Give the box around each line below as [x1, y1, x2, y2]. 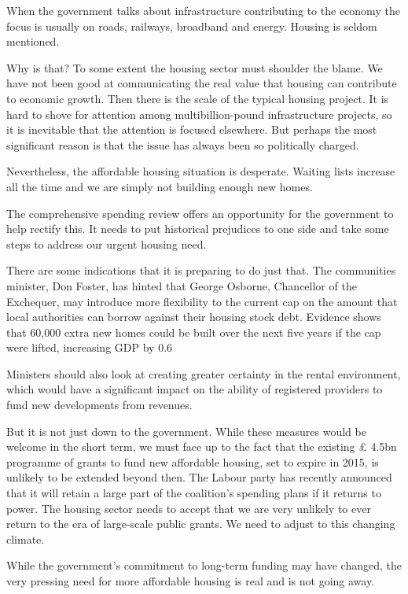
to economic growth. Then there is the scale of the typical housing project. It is [6, 90, 389, 106]
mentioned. [6, 33, 60, 50]
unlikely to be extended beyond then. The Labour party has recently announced [6, 469, 392, 485]
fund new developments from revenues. [6, 397, 193, 413]
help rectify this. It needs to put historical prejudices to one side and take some [6, 220, 389, 237]
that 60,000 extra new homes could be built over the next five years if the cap [6, 323, 381, 340]
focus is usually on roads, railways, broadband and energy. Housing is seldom [6, 17, 377, 34]
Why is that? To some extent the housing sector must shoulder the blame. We [6, 59, 383, 76]
